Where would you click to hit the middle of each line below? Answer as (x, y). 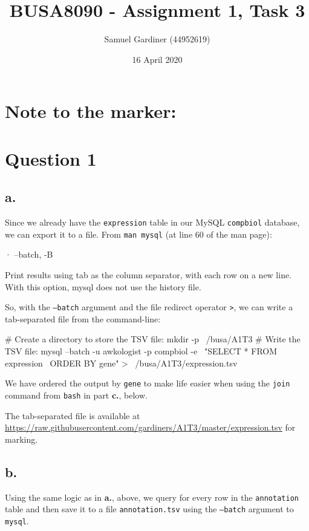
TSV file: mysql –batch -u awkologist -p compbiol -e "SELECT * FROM (141, 351)
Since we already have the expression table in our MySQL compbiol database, (152, 222)
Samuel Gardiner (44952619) (157, 39)
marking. (21, 439)
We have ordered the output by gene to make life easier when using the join (148, 383)
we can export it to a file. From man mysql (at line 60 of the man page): (138, 234)
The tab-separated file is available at (73, 415)
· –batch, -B (29, 254)
